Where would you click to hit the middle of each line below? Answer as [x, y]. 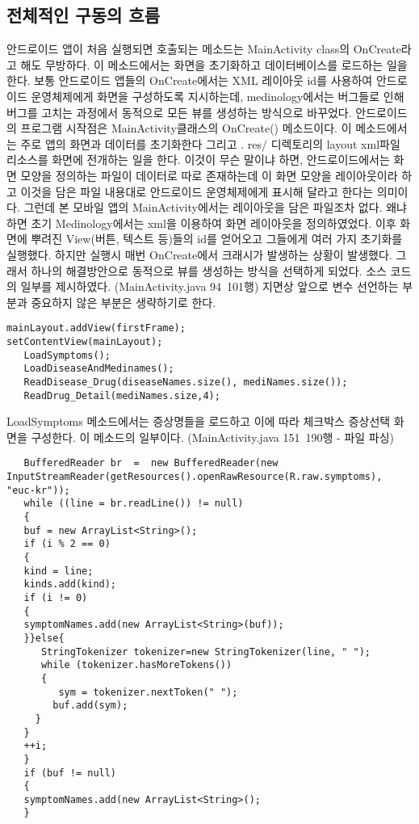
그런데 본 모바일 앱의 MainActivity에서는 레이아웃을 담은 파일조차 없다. [203, 207]
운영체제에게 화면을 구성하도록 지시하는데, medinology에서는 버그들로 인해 [218, 96]
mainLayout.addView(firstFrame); [96, 328]
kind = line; [59, 571]
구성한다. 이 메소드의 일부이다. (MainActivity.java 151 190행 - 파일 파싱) [213, 437]
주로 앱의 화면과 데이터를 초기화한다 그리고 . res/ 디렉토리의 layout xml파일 [210, 143]
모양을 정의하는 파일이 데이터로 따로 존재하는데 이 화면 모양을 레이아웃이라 [209, 175]
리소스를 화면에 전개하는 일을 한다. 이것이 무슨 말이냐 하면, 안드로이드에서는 [198, 160]
